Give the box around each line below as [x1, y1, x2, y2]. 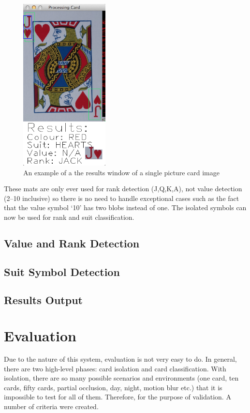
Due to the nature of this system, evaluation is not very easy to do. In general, [4, 354, 237, 364]
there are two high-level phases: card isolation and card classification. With [4, 363, 226, 373]
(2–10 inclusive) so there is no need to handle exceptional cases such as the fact [4, 193, 239, 203]
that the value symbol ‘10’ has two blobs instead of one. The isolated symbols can [4, 202, 247, 213]
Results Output [4, 292, 83, 307]
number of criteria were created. [4, 401, 99, 411]
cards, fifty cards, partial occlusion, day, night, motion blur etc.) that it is [4, 382, 222, 392]
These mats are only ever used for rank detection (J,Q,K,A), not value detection [4, 184, 242, 194]
